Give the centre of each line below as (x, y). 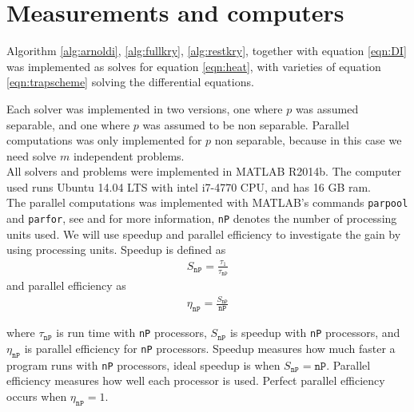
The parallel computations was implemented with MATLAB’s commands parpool (207, 202)
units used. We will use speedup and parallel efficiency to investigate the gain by (204, 234)
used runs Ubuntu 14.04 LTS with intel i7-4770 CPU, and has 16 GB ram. (189, 186)
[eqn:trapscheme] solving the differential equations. (130, 82)
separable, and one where (68, 124)
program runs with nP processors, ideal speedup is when (143, 364)
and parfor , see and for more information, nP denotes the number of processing (202, 218)
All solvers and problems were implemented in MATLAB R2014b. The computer (204, 171)
